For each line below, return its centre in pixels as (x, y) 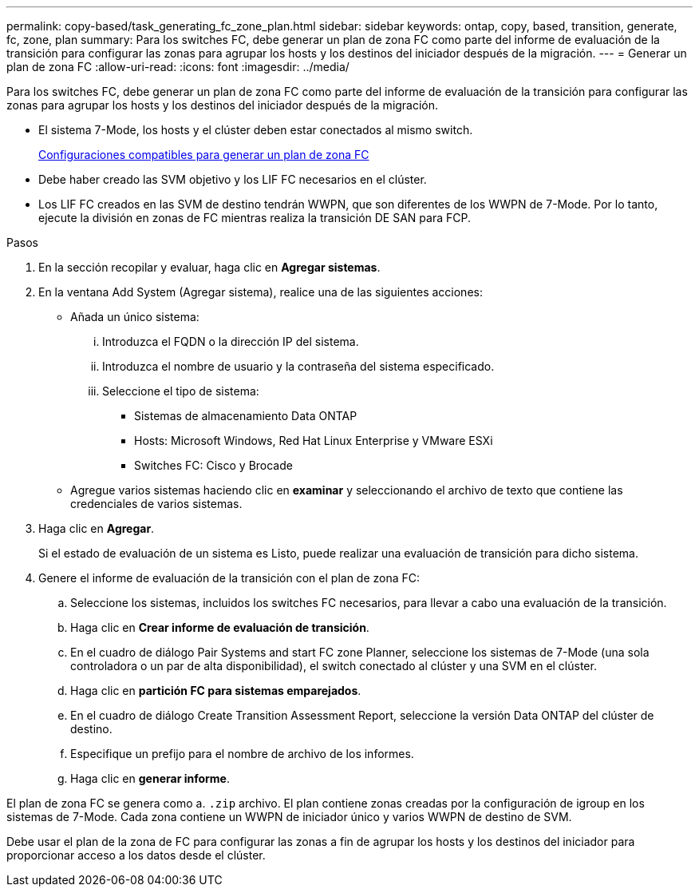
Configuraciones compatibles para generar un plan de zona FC (204, 155)
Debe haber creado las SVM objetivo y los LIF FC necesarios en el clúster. (233, 179)
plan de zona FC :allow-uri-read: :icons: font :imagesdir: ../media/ (178, 67)
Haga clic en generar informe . (150, 778)
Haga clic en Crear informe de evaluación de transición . (220, 627)
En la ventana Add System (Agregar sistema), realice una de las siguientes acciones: (261, 292)
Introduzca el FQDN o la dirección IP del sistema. (231, 341)
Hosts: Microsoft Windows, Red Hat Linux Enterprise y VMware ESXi (314, 441)
